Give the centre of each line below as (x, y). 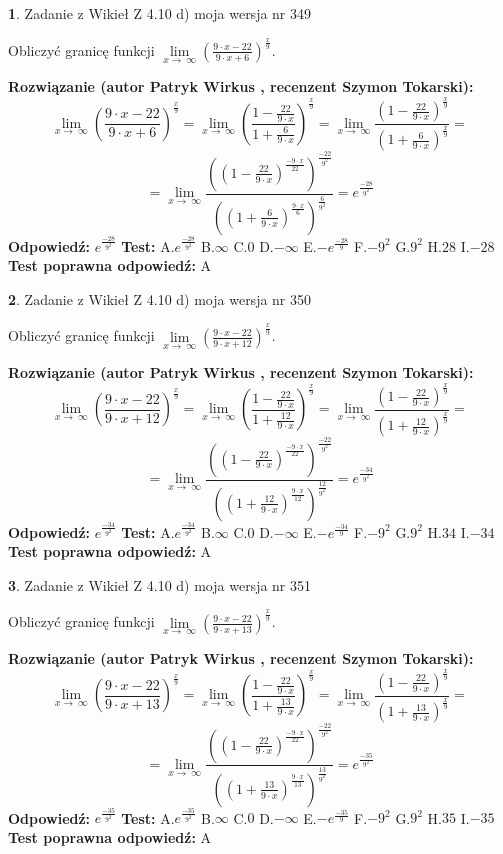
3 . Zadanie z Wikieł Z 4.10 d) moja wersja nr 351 (160, 584)
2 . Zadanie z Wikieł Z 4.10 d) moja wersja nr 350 (160, 298)
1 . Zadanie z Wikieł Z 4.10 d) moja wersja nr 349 (160, 13)
